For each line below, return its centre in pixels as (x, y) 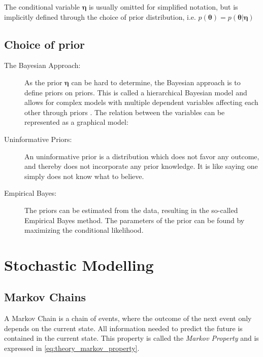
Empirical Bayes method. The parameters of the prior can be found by (135, 220)
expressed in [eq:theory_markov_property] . (72, 348)
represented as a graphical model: (76, 122)
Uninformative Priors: (38, 139)
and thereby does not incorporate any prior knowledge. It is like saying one (141, 166)
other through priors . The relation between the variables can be (125, 112)
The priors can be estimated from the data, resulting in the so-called (131, 210)
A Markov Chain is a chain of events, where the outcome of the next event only (128, 318)
